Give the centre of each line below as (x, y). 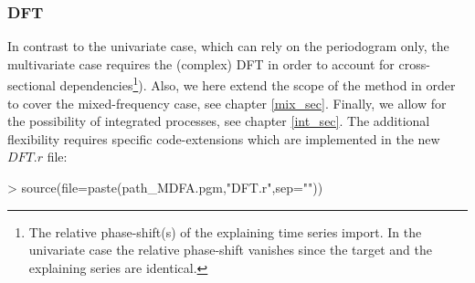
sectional (32, 85)
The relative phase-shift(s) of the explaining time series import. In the (225, 231)
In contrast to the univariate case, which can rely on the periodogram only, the (228, 46)
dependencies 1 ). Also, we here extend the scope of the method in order (258, 84)
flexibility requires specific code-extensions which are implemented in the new (224, 138)
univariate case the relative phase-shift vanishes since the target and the (230, 250)
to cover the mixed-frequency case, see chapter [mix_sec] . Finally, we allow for (227, 103)
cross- (414, 63)
